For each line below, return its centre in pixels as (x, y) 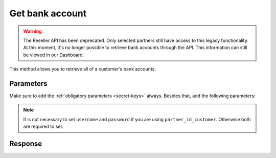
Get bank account (48, 13)
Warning (32, 31)
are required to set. (43, 127)
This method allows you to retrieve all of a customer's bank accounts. (83, 69)
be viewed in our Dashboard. (54, 55)
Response (26, 144)
